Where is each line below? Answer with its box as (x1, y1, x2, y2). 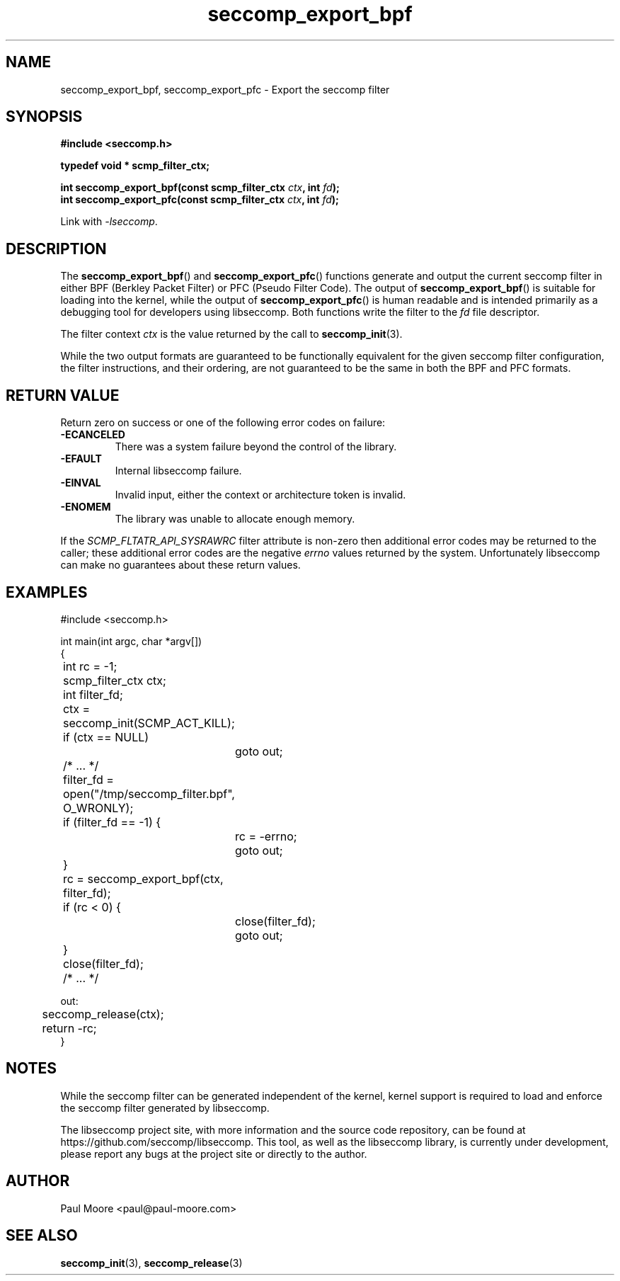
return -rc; (42, 1020, 97, 1035)
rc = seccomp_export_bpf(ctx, (62, 871, 224, 886)
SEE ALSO (6, 1226, 78, 1245)
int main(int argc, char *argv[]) (60, 634, 202, 647)
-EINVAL (60, 477, 101, 489)
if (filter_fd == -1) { (62, 814, 161, 829)
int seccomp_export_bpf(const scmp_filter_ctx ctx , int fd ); (60, 181, 340, 194)
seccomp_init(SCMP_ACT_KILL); (62, 715, 235, 730)
